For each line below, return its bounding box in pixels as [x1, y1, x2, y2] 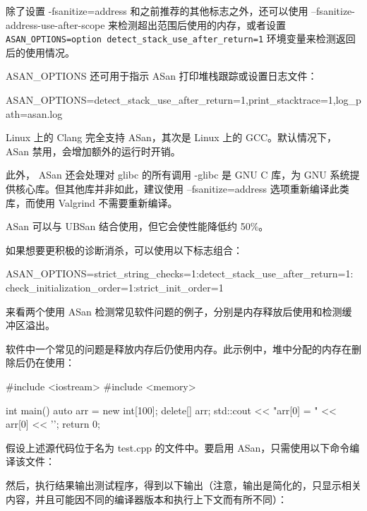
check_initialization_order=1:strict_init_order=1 [6, 279, 224, 294]
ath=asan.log [6, 106, 63, 121]
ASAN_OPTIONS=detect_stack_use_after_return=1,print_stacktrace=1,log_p [6, 92, 361, 107]
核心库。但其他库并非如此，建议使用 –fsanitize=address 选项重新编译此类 [15, 181, 349, 196]
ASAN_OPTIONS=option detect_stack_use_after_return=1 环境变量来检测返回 [6, 31, 356, 46]
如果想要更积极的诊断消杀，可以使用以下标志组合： [6, 242, 243, 257]
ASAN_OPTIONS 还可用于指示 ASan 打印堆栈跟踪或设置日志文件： [6, 68, 318, 83]
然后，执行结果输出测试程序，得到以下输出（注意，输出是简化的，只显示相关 [6, 477, 361, 492]
